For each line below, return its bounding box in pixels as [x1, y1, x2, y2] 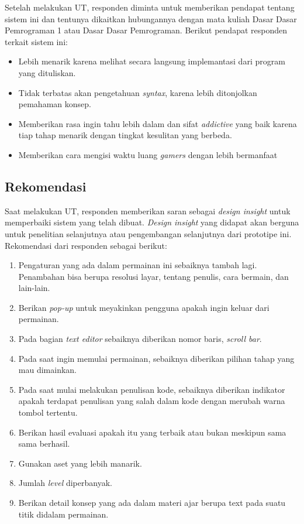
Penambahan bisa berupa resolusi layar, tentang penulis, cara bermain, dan [18, 270, 289, 282]
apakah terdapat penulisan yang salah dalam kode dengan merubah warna [18, 395, 285, 407]
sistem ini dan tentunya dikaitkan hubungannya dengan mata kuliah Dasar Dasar [5, 12, 297, 25]
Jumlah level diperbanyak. [18, 477, 112, 489]
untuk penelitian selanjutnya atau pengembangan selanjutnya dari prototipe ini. [5, 227, 292, 239]
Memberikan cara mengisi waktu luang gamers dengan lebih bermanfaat [18, 148, 278, 160]
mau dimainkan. [18, 364, 77, 376]
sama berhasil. [18, 437, 70, 450]
